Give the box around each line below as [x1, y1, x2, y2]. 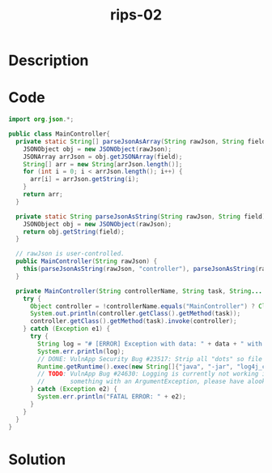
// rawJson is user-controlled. [15, 250, 125, 258]
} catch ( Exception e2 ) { [29, 385, 117, 393]
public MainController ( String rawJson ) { [15, 257, 158, 265]
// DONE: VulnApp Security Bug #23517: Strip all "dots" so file [37, 355, 263, 363]
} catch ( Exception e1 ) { [23, 325, 111, 333]
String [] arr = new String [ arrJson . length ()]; [23, 160, 183, 168]
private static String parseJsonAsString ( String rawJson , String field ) [15, 213, 266, 221]
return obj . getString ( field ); [23, 227, 125, 236]
